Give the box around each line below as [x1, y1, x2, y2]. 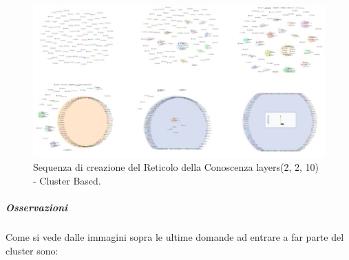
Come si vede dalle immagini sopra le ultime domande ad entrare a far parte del [6, 230, 344, 244]
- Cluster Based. [33, 173, 101, 187]
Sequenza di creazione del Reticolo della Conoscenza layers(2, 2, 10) [33, 160, 319, 174]
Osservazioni [6, 200, 68, 215]
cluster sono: [6, 243, 59, 257]
